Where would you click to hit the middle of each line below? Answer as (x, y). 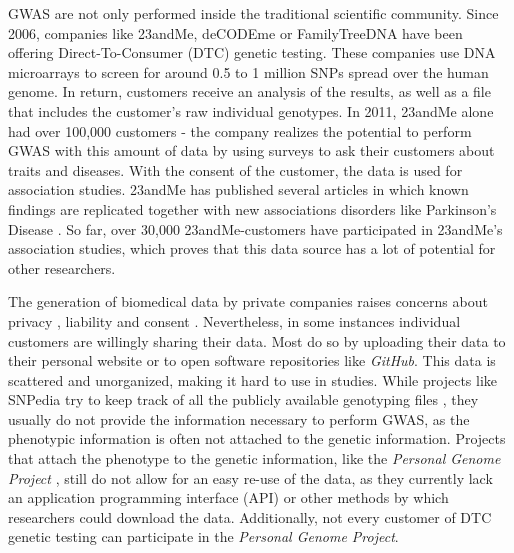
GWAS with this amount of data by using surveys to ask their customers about (251, 150)
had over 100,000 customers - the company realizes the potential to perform (240, 130)
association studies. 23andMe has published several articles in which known (238, 189)
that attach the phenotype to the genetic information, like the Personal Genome (254, 458)
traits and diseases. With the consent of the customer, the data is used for (235, 169)
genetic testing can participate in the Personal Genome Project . (203, 536)
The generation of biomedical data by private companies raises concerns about (248, 301)
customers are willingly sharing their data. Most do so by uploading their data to (257, 340)
